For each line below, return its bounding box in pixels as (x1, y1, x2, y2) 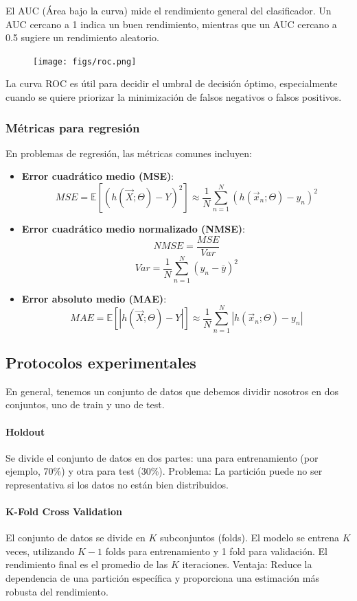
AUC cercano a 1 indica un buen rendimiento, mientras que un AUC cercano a (5, 16, 337, 31)
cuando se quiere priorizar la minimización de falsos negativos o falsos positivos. (5, 90, 342, 104)
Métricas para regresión (5, 119, 140, 136)
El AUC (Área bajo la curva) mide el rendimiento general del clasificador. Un (5, 3, 332, 17)
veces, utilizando (5, 543, 75, 558)
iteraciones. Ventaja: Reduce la (182, 557, 312, 571)
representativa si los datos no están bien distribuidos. (5, 477, 229, 491)
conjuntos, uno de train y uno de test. (5, 397, 165, 412)
